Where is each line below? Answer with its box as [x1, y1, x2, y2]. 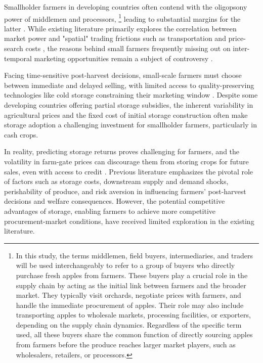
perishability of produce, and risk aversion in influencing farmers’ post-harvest [4, 186, 246, 196]
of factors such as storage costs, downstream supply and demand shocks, [4, 176, 229, 187]
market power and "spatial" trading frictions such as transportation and [4, 33, 226, 43]
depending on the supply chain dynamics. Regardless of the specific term [16, 319, 242, 330]
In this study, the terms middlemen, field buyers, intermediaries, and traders [16, 250, 253, 260]
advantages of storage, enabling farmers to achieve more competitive [4, 205, 216, 216]
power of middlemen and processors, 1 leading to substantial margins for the [4, 12, 241, 24]
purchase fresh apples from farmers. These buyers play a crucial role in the [16, 269, 248, 280]
